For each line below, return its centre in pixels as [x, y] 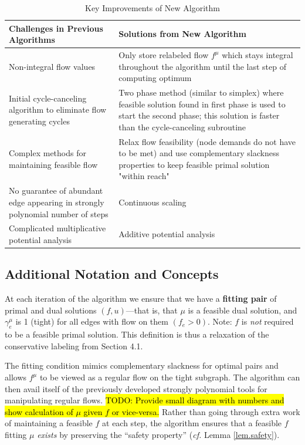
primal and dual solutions [51, 310]
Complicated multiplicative [57, 228]
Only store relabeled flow [164, 55]
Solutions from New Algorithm [182, 34]
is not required [267, 321]
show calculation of [39, 411]
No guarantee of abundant [56, 191]
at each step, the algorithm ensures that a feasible [192, 423]
